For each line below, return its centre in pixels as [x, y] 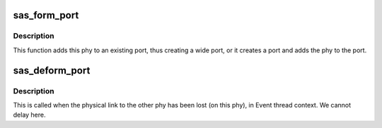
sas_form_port [46, 15]
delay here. [29, 115]
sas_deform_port [52, 70]
